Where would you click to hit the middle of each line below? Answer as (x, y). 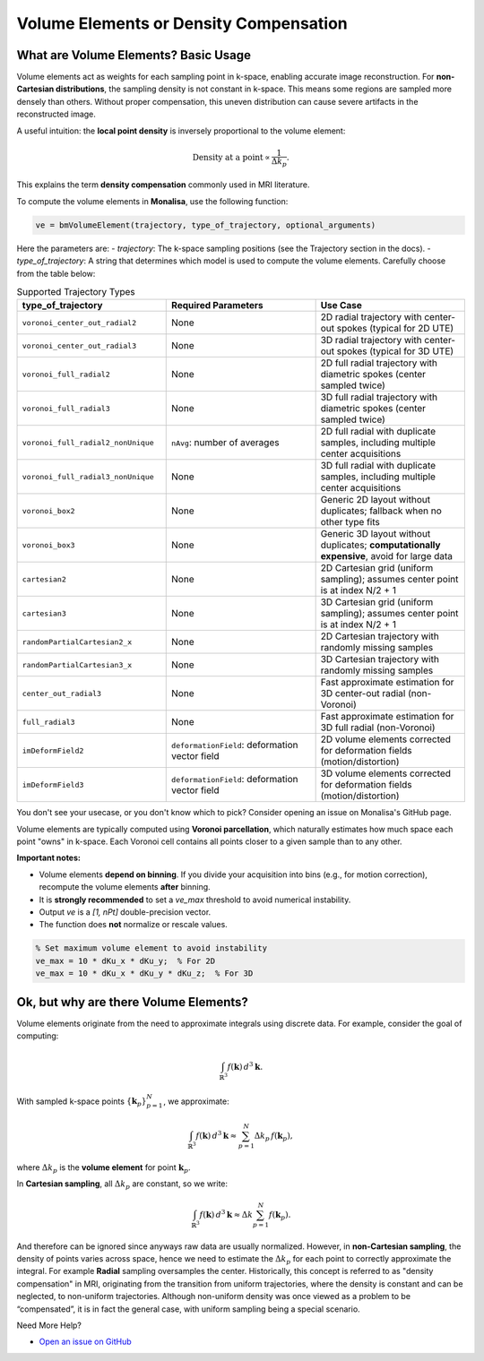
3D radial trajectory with (372, 340)
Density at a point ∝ (231, 158)
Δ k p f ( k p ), (273, 1136)
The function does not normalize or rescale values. (133, 925)
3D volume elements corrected (386, 773)
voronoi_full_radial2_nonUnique (88, 442)
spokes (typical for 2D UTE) (395, 329)
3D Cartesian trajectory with (380, 659)
